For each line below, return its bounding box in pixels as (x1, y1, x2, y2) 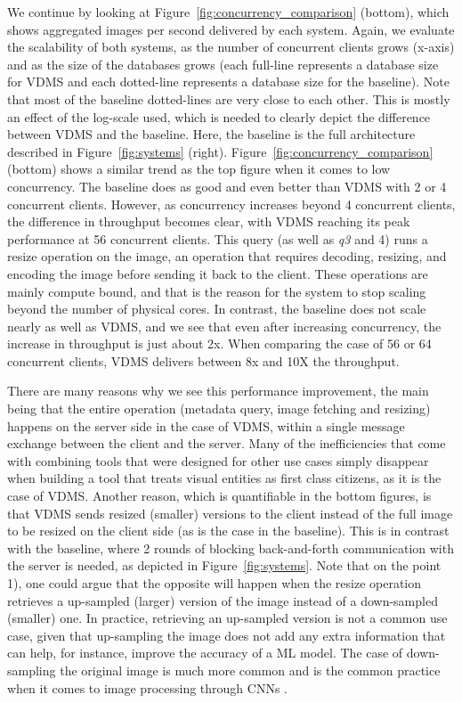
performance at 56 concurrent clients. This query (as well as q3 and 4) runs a (7, 229, 428, 248)
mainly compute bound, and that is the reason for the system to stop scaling (7, 282, 426, 300)
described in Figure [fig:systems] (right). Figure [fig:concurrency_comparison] (7, 142, 434, 160)
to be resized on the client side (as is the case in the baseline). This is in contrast (7, 521, 450, 540)
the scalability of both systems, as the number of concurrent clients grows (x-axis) (7, 37, 455, 56)
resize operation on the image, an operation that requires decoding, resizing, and (7, 247, 447, 266)
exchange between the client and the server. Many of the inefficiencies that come (7, 434, 446, 453)
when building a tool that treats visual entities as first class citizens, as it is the (7, 469, 442, 487)
